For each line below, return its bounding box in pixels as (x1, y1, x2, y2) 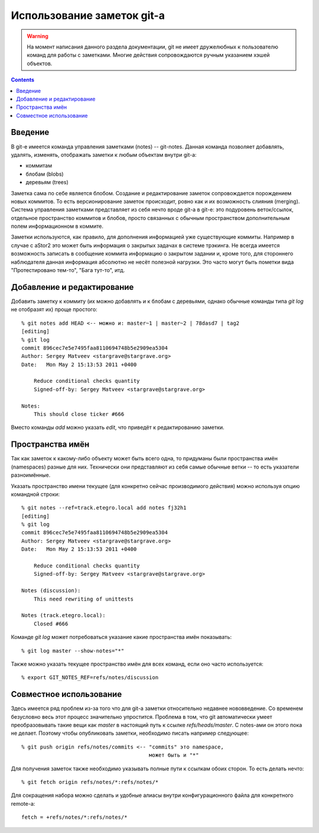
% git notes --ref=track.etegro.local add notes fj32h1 (21, 505, 187, 511)
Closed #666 (33, 620, 69, 627)
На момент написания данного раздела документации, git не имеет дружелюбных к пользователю (27, 43, 279, 50)
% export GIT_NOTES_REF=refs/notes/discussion (21, 674, 159, 681)
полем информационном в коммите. (11, 222, 103, 230)
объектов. (27, 60, 53, 67)
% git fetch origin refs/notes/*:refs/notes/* (21, 779, 159, 785)
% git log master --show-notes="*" (21, 647, 125, 654)
